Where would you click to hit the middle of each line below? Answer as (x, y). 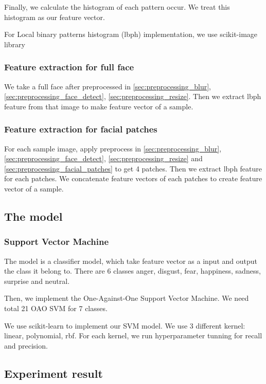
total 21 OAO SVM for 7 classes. (56, 308)
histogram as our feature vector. (55, 17)
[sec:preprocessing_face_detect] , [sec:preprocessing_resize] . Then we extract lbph (133, 96)
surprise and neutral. (37, 281)
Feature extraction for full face (69, 67)
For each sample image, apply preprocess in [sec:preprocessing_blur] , (113, 148)
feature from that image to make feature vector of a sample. (99, 106)
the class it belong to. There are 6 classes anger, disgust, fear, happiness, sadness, (132, 271)
